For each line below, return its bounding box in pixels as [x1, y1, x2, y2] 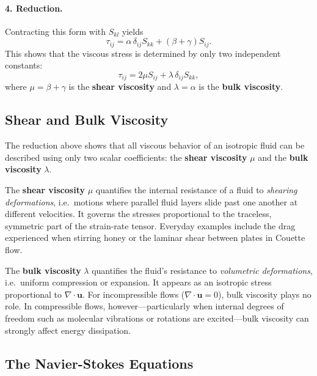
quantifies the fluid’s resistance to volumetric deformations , [92, 264, 313, 276]
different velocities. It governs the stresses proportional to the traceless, [5, 207, 272, 220]
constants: [5, 59, 43, 72]
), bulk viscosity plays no [218, 287, 312, 300]
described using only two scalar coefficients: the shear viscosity [5, 150, 247, 163]
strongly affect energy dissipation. [5, 323, 131, 336]
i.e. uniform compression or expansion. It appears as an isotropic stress [5, 276, 272, 289]
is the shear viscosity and [68, 80, 172, 93]
